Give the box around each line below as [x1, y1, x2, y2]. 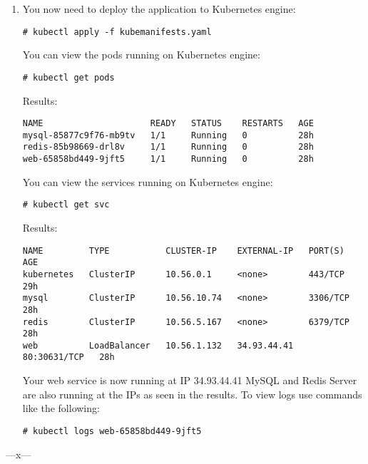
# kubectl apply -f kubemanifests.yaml [22, 26, 212, 37]
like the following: [22, 401, 100, 416]
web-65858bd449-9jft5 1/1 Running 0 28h [22, 154, 314, 165]
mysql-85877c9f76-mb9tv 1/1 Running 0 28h [22, 130, 314, 140]
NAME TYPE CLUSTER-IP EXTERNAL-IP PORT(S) [22, 245, 344, 256]
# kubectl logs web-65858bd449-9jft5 [22, 426, 202, 436]
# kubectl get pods [22, 72, 115, 83]
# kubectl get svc [22, 200, 110, 210]
